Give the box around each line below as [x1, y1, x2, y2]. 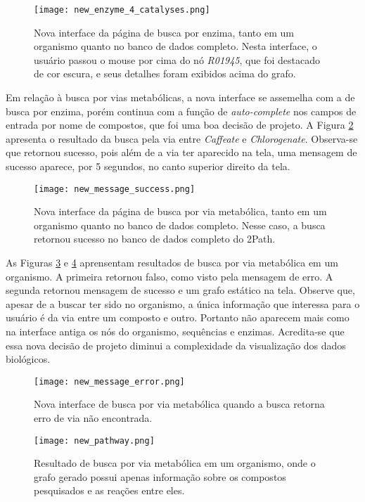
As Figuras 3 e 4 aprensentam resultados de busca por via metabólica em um [6, 255, 338, 270]
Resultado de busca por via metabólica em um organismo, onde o [34, 456, 316, 470]
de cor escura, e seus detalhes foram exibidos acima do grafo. [34, 66, 296, 81]
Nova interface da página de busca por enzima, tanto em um [34, 25, 294, 39]
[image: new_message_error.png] [34, 376, 185, 387]
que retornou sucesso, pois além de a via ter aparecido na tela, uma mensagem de [6, 145, 357, 160]
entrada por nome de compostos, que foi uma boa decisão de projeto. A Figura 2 [6, 117, 354, 132]
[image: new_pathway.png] [34, 435, 155, 446]
